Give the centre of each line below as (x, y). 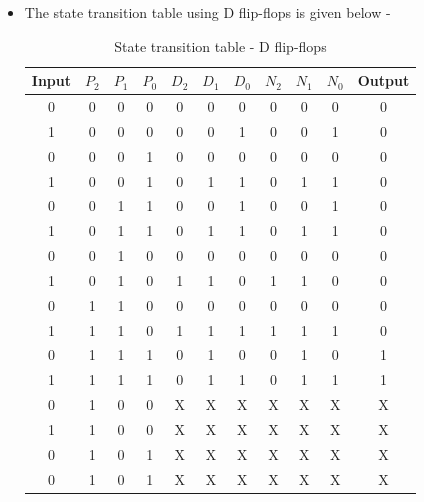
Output (383, 80)
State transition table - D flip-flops (220, 45)
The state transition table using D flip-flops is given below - (207, 12)
